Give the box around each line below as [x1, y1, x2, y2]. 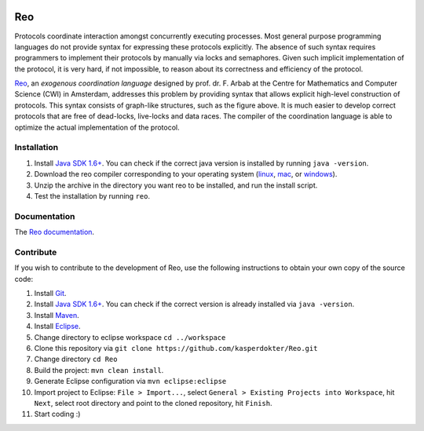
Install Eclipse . [34, 322, 82, 331]
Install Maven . [34, 310, 80, 320]
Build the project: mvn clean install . [34, 365, 164, 374]
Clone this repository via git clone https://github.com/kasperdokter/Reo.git [34, 343, 318, 352]
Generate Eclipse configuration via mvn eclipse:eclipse [34, 377, 227, 386]
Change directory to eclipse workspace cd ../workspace [34, 332, 226, 342]
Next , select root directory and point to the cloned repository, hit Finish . [34, 398, 272, 407]
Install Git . [34, 289, 67, 298]
